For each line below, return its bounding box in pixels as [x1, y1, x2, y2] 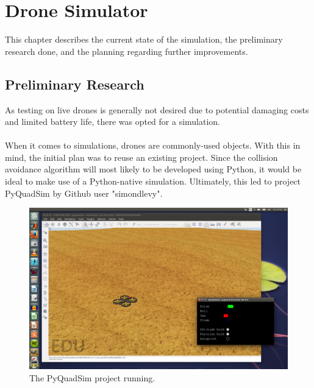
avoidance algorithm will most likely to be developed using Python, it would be [5, 163, 302, 175]
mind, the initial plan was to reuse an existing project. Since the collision [5, 150, 278, 163]
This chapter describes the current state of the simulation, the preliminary [5, 33, 283, 46]
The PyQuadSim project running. [29, 371, 155, 384]
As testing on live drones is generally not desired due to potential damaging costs [5, 103, 309, 116]
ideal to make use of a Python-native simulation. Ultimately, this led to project [5, 175, 301, 188]
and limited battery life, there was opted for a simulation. [5, 115, 221, 128]
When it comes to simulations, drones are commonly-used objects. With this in [5, 139, 301, 152]
